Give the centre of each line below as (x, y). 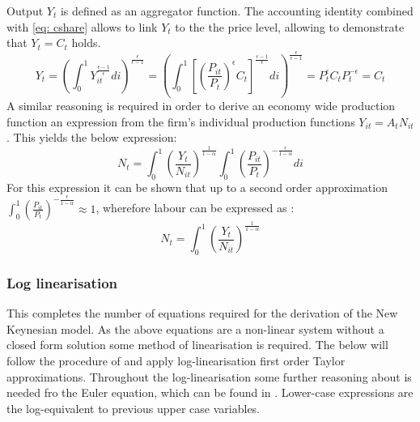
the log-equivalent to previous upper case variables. (134, 408)
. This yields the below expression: (92, 137)
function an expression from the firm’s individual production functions (181, 121)
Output (25, 11)
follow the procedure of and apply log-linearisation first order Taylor (176, 360)
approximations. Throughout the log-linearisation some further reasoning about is (209, 376)
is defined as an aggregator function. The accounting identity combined (237, 11)
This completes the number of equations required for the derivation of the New (202, 313)
